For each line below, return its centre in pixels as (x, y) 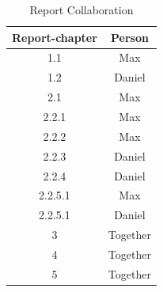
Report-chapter (55, 37)
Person (129, 37)
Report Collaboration (81, 9)
